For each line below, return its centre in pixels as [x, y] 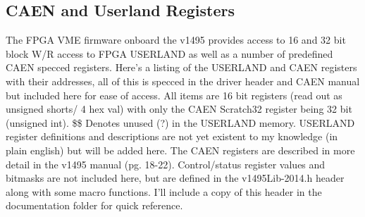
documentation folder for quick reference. [94, 205]
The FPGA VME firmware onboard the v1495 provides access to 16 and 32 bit [176, 40]
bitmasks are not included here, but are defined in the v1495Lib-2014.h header [175, 178]
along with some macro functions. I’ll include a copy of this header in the [164, 191]
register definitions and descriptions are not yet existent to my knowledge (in [172, 136]
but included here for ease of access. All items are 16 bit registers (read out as [174, 95]
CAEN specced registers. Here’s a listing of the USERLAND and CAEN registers [181, 67]
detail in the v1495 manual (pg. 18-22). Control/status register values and [166, 164]
